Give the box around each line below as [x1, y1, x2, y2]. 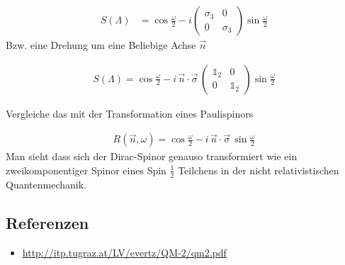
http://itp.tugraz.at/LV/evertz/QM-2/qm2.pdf [22, 244, 227, 259]
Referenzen [6, 211, 89, 233]
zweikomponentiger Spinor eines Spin [6, 162, 166, 177]
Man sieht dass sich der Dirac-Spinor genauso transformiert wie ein [6, 149, 298, 164]
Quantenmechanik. [6, 176, 86, 191]
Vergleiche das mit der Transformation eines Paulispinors [6, 106, 254, 120]
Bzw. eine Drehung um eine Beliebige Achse [6, 38, 196, 52]
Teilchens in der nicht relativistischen [178, 162, 339, 177]
